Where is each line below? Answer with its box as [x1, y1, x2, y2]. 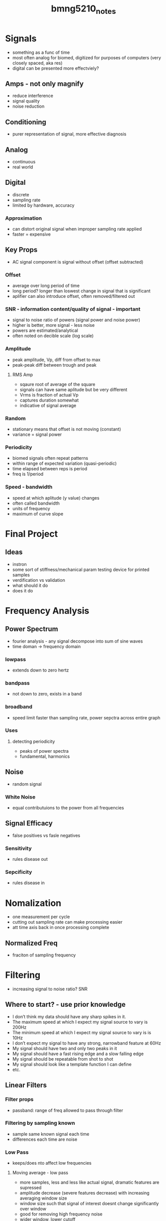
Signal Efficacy [5, 819, 53, 827]
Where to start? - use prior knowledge [5, 1000, 126, 1009]
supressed [19, 1185, 42, 1191]
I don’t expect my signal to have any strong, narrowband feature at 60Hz [12, 1040, 162, 1046]
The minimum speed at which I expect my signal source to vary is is [12, 1029, 152, 1035]
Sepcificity [5, 869, 32, 875]
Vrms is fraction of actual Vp [19, 392, 79, 398]
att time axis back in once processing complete [12, 925, 109, 931]
